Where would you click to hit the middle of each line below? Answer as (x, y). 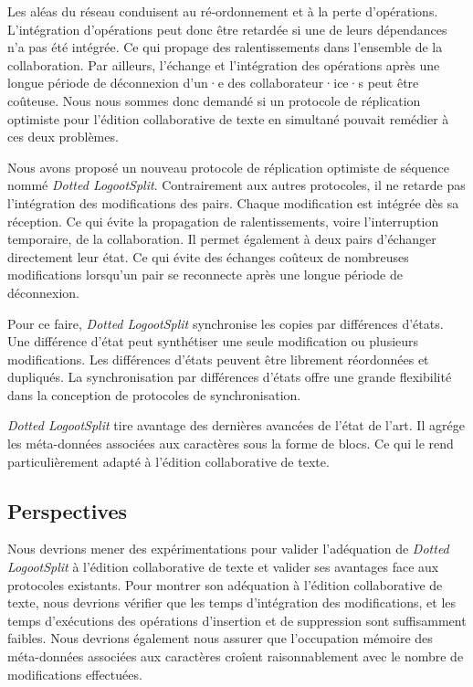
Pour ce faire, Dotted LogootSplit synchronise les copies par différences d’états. (226, 323)
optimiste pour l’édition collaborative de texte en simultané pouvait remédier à (228, 118)
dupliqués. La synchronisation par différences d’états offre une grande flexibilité (230, 377)
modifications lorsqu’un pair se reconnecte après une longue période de (205, 275)
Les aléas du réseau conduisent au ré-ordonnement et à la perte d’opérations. (223, 11)
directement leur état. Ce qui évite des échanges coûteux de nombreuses (208, 256)
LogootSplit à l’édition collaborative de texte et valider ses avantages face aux (223, 567)
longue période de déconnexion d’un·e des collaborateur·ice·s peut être (213, 83)
